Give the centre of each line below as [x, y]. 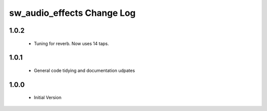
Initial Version [48, 98]
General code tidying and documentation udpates [85, 70]
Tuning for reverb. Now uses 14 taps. [71, 43]
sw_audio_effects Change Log [72, 13]
